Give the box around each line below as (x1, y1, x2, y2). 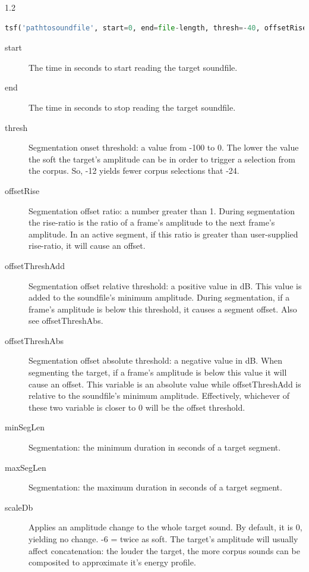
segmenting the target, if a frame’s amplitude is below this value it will (29, 366, 287, 379)
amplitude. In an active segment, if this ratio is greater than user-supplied (29, 227, 298, 240)
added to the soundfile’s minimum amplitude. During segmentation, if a (29, 291, 290, 304)
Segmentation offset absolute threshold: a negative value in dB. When (29, 354, 283, 367)
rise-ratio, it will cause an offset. (29, 239, 146, 252)
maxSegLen (5, 461, 46, 473)
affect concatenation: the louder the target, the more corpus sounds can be (29, 544, 300, 557)
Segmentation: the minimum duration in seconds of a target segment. (29, 441, 281, 454)
